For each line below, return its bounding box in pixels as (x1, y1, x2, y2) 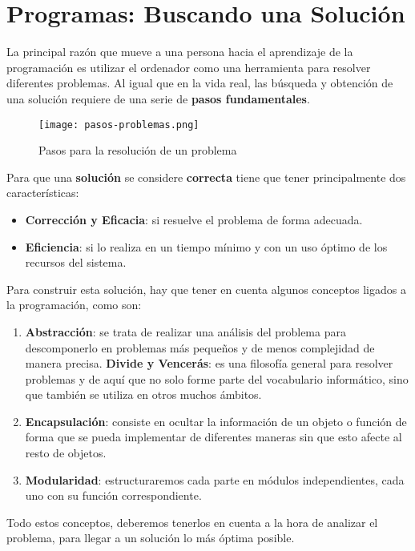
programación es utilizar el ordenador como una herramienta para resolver (6, 58, 371, 75)
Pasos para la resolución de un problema (38, 142, 237, 159)
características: (6, 184, 79, 201)
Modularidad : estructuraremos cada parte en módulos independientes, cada (25, 471, 405, 488)
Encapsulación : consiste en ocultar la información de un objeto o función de (25, 412, 407, 429)
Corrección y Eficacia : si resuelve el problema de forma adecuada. (25, 211, 363, 227)
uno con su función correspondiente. (25, 487, 202, 504)
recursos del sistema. (25, 254, 127, 271)
